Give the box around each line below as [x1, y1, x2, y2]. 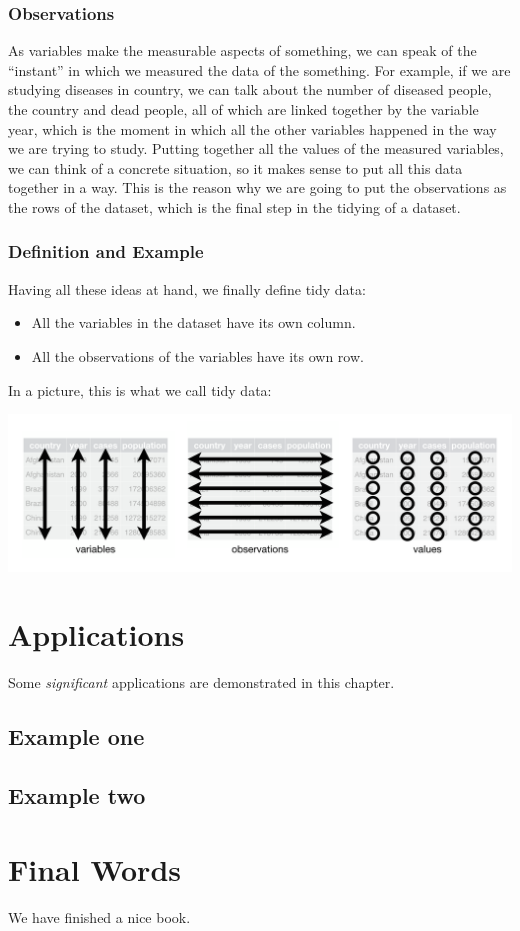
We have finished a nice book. [8, 906, 191, 927]
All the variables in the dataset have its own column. [31, 312, 356, 333]
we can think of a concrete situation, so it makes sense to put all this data [8, 157, 463, 178]
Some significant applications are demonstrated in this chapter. [8, 672, 395, 693]
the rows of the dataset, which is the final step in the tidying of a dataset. [8, 196, 461, 217]
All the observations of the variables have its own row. [31, 345, 364, 366]
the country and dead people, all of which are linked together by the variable [8, 99, 479, 119]
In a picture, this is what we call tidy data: [8, 379, 272, 400]
